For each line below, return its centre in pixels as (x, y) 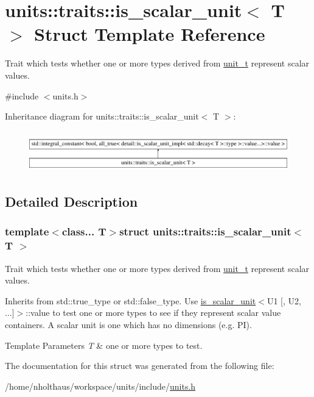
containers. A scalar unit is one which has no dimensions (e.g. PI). (128, 325)
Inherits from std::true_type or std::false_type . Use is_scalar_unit (131, 300)
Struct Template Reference (150, 34)
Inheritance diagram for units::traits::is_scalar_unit (102, 116)
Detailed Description (72, 202)
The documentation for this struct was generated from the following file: (140, 366)
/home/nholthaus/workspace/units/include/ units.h (100, 386)
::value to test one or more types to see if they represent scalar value (153, 313)
